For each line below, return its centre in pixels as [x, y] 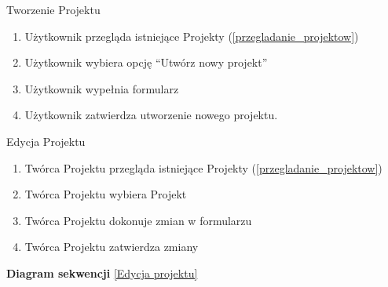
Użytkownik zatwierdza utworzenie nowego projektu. [151, 115]
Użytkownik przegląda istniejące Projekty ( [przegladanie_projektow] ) [192, 36]
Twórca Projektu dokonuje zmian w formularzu [138, 220]
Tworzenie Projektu [53, 9]
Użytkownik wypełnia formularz [102, 88]
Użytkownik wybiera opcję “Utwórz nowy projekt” [146, 62]
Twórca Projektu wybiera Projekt [106, 194]
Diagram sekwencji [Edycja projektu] [102, 272]
